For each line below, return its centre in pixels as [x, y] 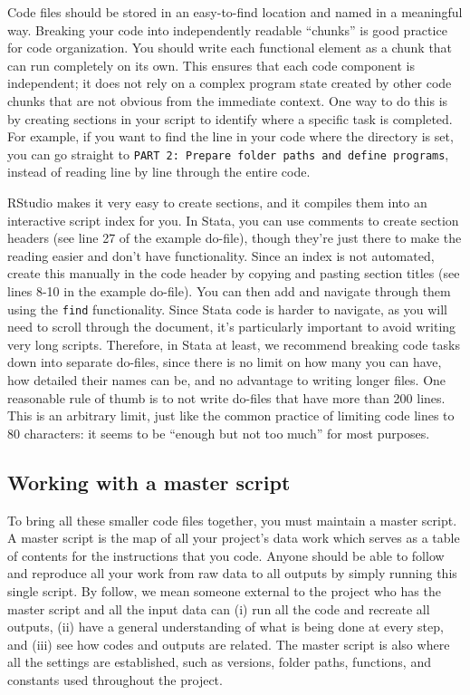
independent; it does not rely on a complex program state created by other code [230, 83]
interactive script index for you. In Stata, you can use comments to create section [233, 220]
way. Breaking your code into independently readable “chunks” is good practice [227, 29]
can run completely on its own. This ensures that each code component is [211, 65]
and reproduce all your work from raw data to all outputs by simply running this [232, 573]
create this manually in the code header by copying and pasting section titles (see [234, 273]
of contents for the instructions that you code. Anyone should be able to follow [226, 555]
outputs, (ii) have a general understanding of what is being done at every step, [225, 627]
